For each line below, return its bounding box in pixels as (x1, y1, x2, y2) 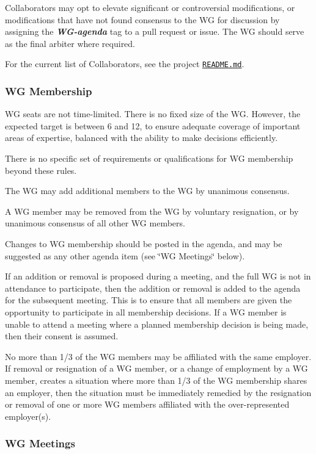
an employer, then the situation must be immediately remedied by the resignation (5, 386, 312, 398)
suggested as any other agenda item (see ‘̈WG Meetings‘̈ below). (5, 249, 245, 262)
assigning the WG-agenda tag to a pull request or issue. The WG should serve (5, 25, 304, 38)
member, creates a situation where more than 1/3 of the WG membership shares (5, 373, 307, 386)
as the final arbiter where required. (5, 37, 136, 49)
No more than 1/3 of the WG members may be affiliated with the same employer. (5, 350, 312, 362)
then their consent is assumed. (5, 330, 119, 342)
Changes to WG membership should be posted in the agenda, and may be (5, 237, 282, 250)
